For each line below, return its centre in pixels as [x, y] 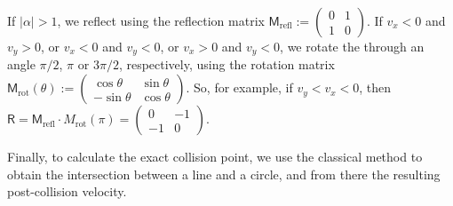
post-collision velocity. [67, 191]
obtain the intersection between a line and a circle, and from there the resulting [224, 174]
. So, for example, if [239, 87]
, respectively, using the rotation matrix [226, 64]
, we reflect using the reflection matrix [161, 20]
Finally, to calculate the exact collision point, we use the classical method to [215, 157]
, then [375, 87]
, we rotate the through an [352, 46]
